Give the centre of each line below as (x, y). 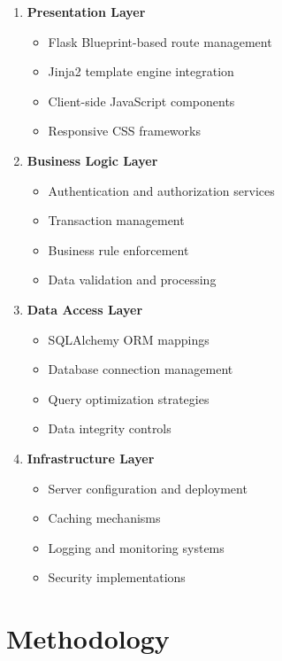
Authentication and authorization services (161, 190)
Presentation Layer (86, 12)
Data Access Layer (85, 309)
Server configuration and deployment (148, 488)
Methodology (88, 638)
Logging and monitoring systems (136, 547)
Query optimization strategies (129, 398)
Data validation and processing (132, 280)
